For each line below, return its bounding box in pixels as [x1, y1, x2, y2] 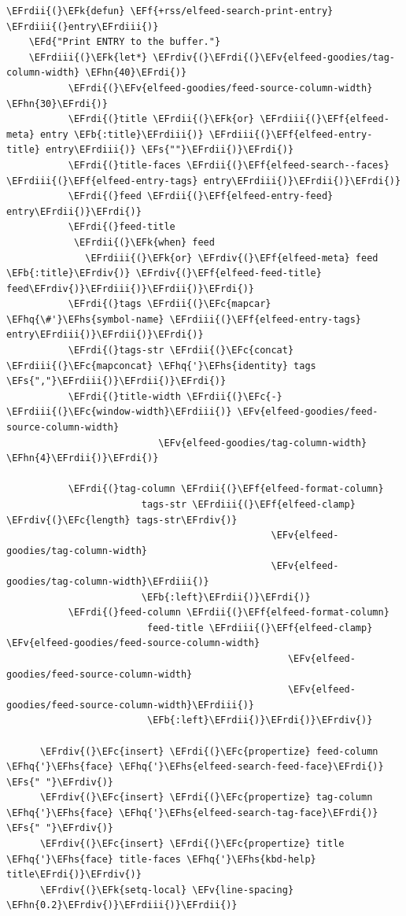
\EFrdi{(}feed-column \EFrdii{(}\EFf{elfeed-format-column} [68, 607, 389, 619]
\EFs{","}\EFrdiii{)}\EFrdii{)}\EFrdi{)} [6, 375, 227, 387]
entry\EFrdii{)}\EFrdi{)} [6, 205, 142, 217]
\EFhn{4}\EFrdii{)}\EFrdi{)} [6, 452, 159, 464]
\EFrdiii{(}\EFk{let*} [28, 51, 147, 63]
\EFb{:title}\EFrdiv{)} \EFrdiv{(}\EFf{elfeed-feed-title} [6, 268, 322, 279]
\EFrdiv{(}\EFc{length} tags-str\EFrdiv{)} [6, 514, 238, 526]
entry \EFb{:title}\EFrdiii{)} [39, 128, 204, 140]
